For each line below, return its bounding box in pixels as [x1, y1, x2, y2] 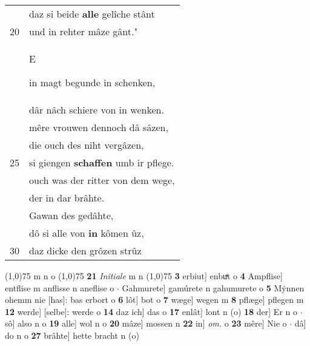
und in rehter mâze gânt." [29, 24, 138, 38]
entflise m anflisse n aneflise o [5, 281, 114, 294]
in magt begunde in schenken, [29, 75, 156, 89]
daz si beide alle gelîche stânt [29, 7, 155, 21]
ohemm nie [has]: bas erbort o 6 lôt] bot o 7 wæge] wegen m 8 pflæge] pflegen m [5, 293, 304, 306]
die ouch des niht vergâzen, [29, 138, 144, 152]
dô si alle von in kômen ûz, [29, 226, 144, 240]
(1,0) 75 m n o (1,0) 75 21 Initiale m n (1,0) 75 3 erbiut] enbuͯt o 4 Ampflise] [5, 270, 283, 282]
